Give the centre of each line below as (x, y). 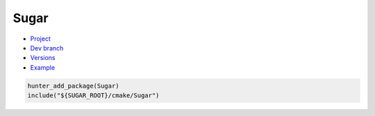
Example (43, 67)
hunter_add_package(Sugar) (73, 86)
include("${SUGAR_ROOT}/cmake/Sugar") (93, 96)
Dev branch (47, 48)
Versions (43, 58)
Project (41, 39)
